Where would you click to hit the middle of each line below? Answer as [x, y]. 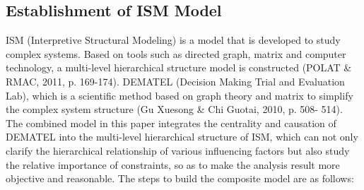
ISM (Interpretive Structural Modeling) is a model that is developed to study [173, 40]
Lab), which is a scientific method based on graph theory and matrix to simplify [180, 95]
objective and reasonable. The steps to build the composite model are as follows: [180, 178]
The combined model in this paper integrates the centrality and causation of [171, 123]
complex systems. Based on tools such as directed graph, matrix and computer [176, 53]
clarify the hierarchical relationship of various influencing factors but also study [178, 150]
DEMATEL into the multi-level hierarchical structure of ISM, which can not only [182, 137]
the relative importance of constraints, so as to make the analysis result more [173, 164]
